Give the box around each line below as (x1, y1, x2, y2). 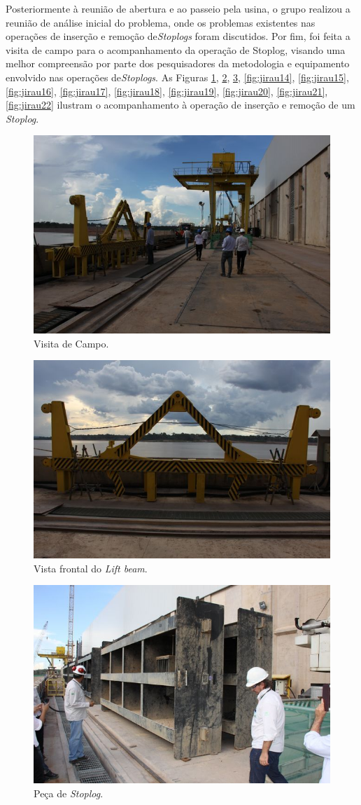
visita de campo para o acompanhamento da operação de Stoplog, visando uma (6, 42, 346, 57)
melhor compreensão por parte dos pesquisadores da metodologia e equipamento (6, 56, 350, 71)
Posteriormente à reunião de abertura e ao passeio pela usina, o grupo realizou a (6, 1, 351, 15)
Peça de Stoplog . (34, 785, 104, 800)
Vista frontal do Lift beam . (34, 560, 148, 575)
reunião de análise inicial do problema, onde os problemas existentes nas (6, 15, 316, 29)
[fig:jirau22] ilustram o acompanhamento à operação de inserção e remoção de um (6, 97, 355, 112)
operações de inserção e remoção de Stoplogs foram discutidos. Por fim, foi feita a (6, 29, 351, 43)
